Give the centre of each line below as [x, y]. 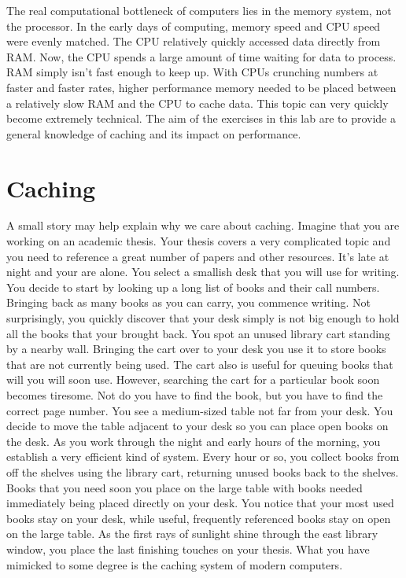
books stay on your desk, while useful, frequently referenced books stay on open [199, 518]
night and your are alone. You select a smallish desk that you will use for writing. [203, 272]
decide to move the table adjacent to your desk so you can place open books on [197, 426]
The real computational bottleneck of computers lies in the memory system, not [199, 10]
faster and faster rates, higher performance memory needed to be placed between [201, 87]
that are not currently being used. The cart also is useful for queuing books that [200, 364]
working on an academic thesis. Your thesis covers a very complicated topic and [199, 241]
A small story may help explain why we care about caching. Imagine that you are [203, 225]
